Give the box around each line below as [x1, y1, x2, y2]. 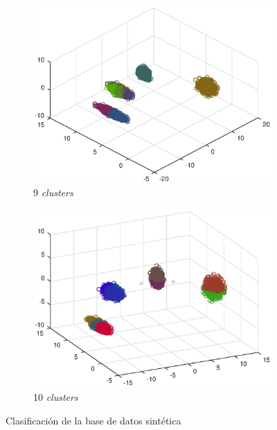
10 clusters [33, 390, 78, 404]
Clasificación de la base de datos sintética [6, 413, 181, 427]
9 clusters [33, 185, 73, 200]
